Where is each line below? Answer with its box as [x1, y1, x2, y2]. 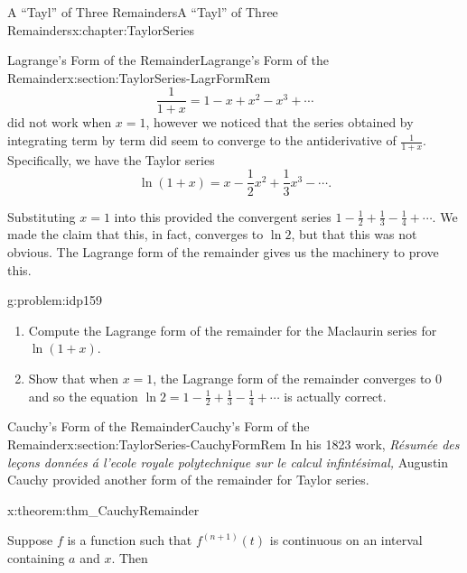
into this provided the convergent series [114, 207, 332, 226]
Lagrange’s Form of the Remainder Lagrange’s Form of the [7, 51, 329, 69]
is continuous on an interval [269, 531, 423, 550]
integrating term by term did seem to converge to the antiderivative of [7, 131, 397, 150]
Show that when [28, 368, 118, 387]
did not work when [7, 113, 112, 132]
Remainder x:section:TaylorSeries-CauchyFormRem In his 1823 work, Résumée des [7, 434, 460, 453]
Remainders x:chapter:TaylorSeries [7, 20, 195, 39]
